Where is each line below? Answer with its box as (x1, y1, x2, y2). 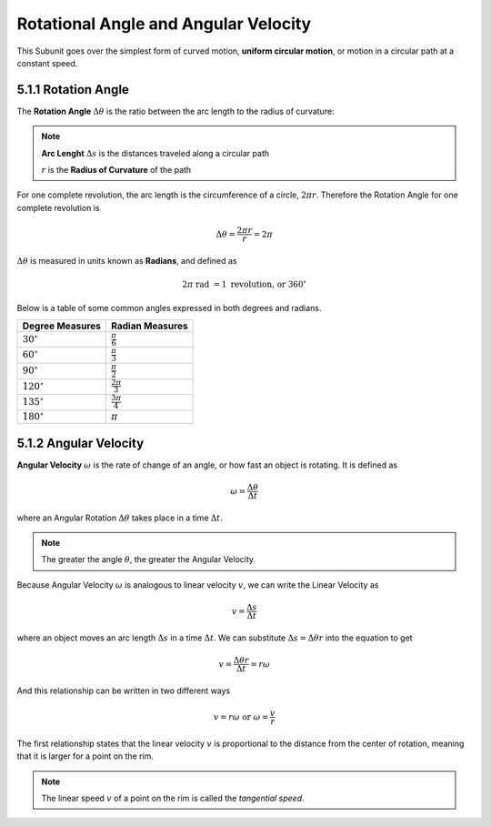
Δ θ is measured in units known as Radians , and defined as (16, 255, 237, 266)
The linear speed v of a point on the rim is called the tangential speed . (41, 792, 305, 803)
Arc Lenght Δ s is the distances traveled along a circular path (41, 147, 270, 158)
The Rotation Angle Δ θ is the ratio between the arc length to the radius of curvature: (16, 106, 336, 116)
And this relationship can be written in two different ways (16, 685, 231, 696)
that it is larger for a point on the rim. (16, 751, 155, 761)
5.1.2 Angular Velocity (16, 435, 145, 450)
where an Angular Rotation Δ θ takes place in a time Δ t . (16, 512, 223, 523)
